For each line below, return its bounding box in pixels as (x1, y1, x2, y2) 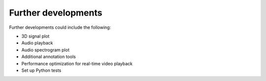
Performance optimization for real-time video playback (21, 61, 133, 66)
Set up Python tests (21, 67, 62, 73)
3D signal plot (21, 33, 50, 39)
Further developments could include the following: (9, 24, 111, 30)
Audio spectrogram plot (21, 47, 70, 53)
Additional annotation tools (21, 54, 76, 60)
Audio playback (21, 40, 54, 46)
